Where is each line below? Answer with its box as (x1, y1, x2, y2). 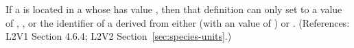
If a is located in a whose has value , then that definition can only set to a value (5, 2, 342, 16)
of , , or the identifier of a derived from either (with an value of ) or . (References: (5, 15, 350, 29)
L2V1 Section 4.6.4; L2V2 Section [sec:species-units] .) (5, 29, 232, 43)
